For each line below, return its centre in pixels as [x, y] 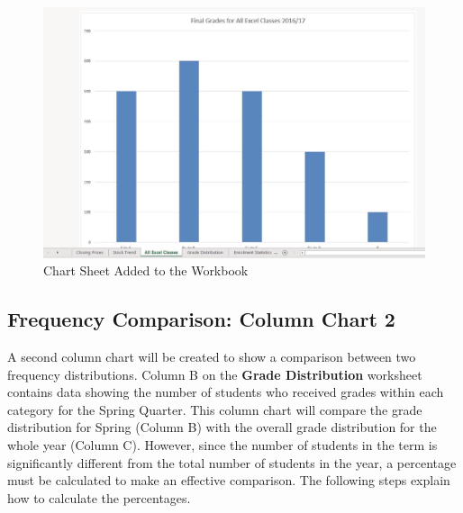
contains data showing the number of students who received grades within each [226, 392]
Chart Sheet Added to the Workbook [146, 270]
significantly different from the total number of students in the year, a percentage [232, 462]
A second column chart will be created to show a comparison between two [212, 357]
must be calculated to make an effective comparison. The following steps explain [229, 480]
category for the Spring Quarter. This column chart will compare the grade [215, 409]
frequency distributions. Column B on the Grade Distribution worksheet [215, 374]
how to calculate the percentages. [99, 497]
